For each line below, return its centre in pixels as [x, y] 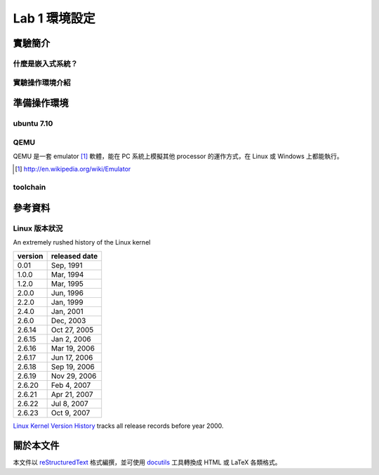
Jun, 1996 [67, 293]
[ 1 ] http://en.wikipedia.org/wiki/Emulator [73, 169]
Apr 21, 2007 [72, 394]
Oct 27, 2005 [72, 330]
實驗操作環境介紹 [42, 82]
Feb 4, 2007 [71, 385]
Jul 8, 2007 [69, 403]
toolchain [29, 188]
